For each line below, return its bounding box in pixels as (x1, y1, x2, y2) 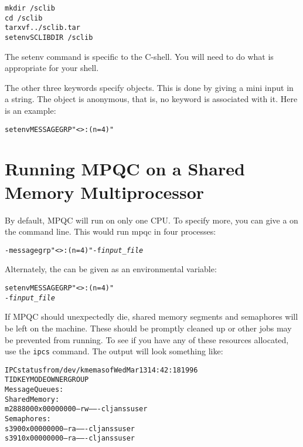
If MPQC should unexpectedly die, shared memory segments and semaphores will (5, 310, 298, 323)
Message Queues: (5, 385, 64, 394)
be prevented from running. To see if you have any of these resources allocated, (5, 333, 289, 346)
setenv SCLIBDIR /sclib (5, 33, 93, 42)
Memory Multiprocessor (5, 180, 205, 204)
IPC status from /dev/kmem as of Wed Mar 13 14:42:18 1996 (5, 365, 198, 374)
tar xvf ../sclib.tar (5, 23, 80, 32)
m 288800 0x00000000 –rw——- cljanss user (5, 405, 148, 414)
